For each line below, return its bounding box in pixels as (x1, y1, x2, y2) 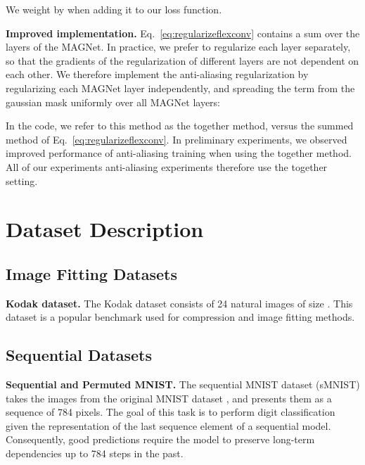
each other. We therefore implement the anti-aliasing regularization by (6, 67, 309, 82)
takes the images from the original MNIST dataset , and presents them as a (6, 390, 332, 405)
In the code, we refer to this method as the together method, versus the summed (6, 118, 354, 133)
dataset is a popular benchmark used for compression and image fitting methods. (6, 310, 355, 324)
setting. (6, 173, 38, 188)
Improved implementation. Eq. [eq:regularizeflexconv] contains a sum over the (6, 25, 360, 40)
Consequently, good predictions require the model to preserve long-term (6, 432, 315, 447)
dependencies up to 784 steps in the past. (6, 446, 184, 461)
